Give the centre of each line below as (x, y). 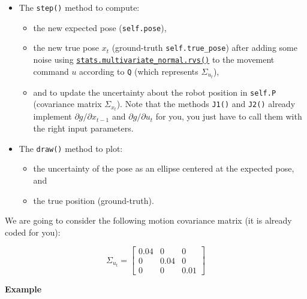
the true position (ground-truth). (94, 200)
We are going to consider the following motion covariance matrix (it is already (148, 220)
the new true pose (66, 48)
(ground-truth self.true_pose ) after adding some (204, 48)
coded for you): (33, 232)
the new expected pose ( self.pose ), (100, 27)
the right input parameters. (83, 128)
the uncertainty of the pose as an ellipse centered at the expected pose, (164, 168)
